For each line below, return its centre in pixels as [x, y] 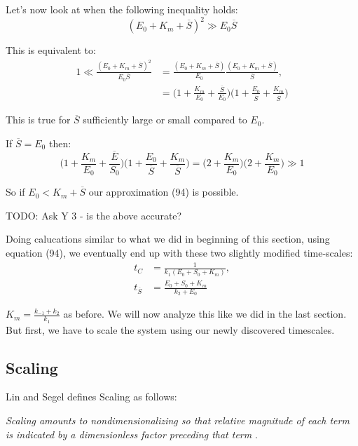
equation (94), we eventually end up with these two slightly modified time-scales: [179, 252]
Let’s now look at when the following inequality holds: [122, 9]
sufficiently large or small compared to [165, 120]
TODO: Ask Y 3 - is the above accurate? [94, 215]
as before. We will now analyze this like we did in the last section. [205, 314]
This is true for [38, 120]
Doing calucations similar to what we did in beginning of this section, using [168, 239]
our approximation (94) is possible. [164, 192]
